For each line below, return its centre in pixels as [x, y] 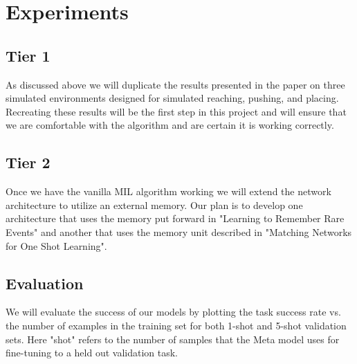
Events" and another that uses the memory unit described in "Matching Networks [179, 231]
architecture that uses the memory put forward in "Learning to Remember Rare [175, 218]
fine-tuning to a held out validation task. [92, 353]
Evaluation [45, 283]
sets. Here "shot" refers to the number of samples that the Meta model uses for [173, 339]
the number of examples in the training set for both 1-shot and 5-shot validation [176, 325]
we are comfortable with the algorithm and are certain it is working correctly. [170, 125]
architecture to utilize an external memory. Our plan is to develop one [154, 204]
